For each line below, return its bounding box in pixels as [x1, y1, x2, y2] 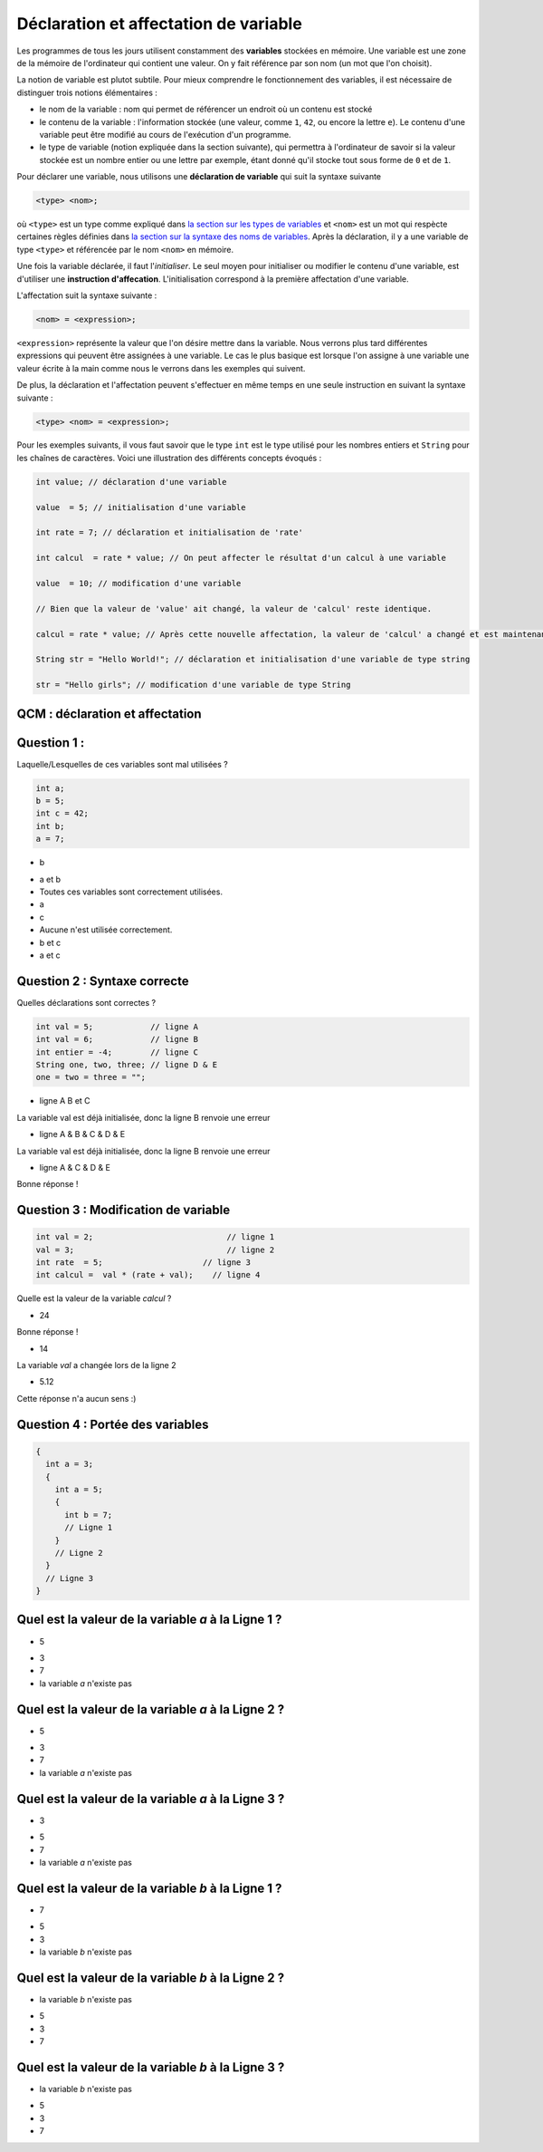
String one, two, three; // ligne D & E [35, 1059, 217, 1069]
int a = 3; [45, 1459, 94, 1470]
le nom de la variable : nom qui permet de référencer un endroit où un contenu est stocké [39, 104, 373, 115]
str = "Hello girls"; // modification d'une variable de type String [35, 680, 351, 690]
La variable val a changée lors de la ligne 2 [16, 1360, 176, 1370]
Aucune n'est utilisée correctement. [39, 924, 173, 935]
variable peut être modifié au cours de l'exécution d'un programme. [39, 129, 291, 140]
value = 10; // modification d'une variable [35, 578, 242, 588]
